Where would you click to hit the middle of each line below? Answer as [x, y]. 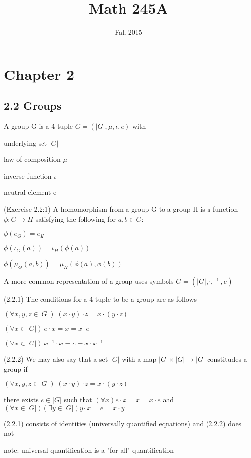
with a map [139, 359]
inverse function [28, 175]
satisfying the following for [76, 218]
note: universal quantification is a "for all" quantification [89, 449]
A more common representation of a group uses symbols [89, 281]
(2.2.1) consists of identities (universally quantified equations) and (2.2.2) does [123, 423]
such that [78, 400]
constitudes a [227, 359]
